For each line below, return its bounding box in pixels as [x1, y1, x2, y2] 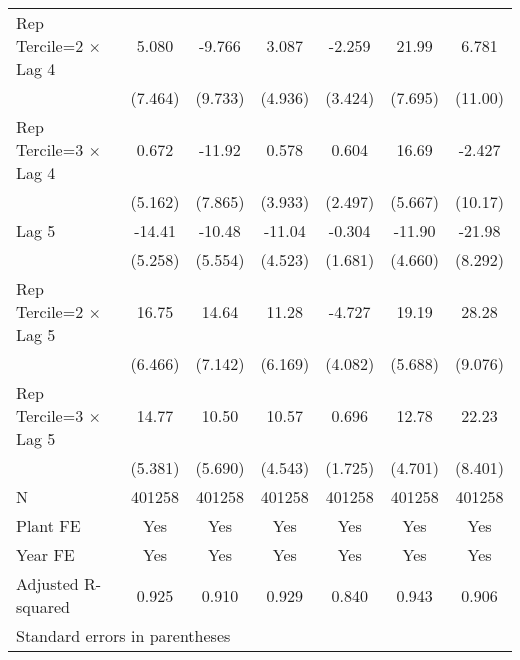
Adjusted [16, 572, 79, 595]
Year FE [16, 543, 75, 566]
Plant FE [16, 514, 81, 537]
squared [16, 595, 70, 618]
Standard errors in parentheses [16, 624, 231, 647]
